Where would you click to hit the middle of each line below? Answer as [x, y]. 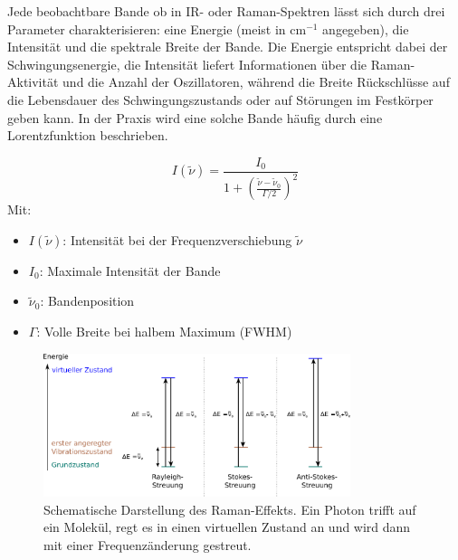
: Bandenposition [87, 301]
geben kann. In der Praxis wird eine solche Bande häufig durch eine [195, 117]
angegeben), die [366, 28]
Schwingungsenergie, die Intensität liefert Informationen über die [187, 64]
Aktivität [33, 82]
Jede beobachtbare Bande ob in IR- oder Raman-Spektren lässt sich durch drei [226, 11]
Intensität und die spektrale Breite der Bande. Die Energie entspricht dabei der [228, 47]
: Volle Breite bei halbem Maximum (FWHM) [164, 331]
